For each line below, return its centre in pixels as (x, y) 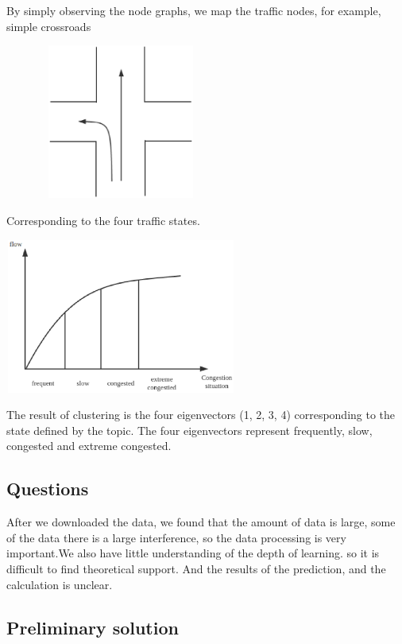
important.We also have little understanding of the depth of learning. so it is (193, 553)
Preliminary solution (93, 627)
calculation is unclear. (60, 584)
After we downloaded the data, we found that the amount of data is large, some (201, 522)
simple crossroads (49, 26)
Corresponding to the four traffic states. (103, 220)
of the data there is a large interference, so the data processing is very (176, 537)
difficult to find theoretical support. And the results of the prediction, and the (196, 568)
